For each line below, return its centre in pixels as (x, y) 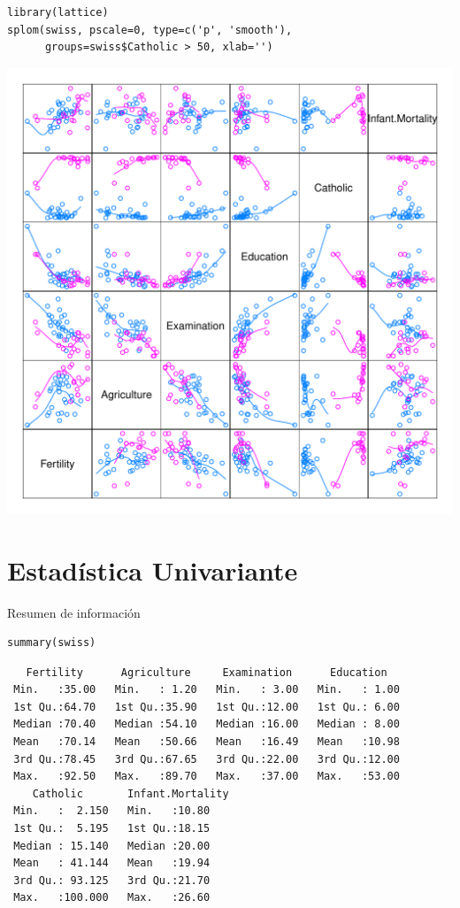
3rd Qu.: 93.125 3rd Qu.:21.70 (112, 880)
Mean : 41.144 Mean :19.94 (112, 863)
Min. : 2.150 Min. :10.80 (112, 811)
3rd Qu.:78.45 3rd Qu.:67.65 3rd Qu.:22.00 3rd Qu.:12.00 (207, 759)
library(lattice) (58, 12)
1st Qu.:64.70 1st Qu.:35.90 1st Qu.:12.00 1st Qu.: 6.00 (207, 707)
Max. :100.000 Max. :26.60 (112, 898)
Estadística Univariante (153, 569)
